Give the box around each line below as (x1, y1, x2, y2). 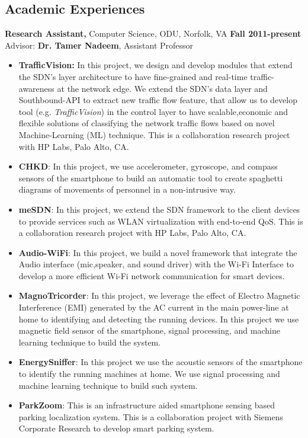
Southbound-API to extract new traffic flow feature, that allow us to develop (18, 94, 297, 106)
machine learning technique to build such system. (18, 379, 198, 391)
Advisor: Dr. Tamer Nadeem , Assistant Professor (5, 39, 194, 51)
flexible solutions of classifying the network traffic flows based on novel (18, 117, 275, 129)
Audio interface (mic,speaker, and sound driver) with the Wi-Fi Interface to (18, 258, 294, 270)
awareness (18, 82, 54, 94)
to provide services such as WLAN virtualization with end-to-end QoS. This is (18, 215, 303, 227)
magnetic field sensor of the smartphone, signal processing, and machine (18, 324, 280, 337)
